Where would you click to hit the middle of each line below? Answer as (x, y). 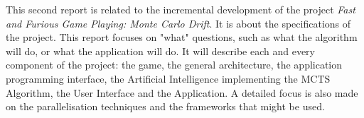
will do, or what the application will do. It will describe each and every (160, 51)
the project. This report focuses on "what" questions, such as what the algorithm (182, 37)
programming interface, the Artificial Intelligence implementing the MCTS (168, 78)
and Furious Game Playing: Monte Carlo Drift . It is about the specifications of (178, 23)
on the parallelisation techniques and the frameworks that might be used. (165, 106)
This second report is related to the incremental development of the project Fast (181, 9)
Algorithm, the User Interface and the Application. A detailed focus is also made (182, 92)
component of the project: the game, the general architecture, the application (174, 65)
